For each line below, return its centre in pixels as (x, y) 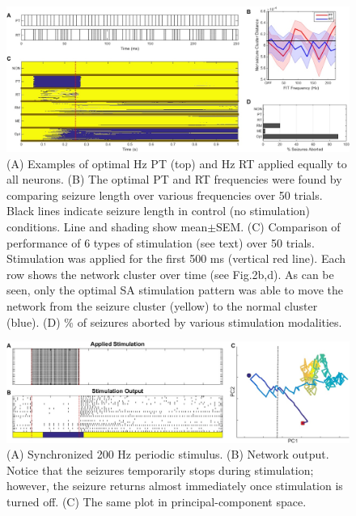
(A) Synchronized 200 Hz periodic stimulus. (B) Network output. (168, 454)
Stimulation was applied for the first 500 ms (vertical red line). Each (176, 258)
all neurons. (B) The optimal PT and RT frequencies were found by (174, 179)
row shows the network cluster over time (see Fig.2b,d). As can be (170, 274)
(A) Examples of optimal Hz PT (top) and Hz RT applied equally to (177, 163)
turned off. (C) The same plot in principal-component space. (157, 502)
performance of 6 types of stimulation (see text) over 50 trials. (161, 242)
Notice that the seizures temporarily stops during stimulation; (160, 469)
